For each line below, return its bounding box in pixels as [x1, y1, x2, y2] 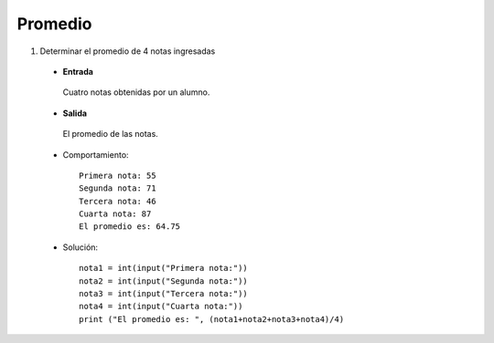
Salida [62, 108, 87, 119]
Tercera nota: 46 [79, 196, 156, 206]
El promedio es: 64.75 [79, 222, 181, 232]
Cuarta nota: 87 [79, 209, 152, 219]
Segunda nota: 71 [79, 183, 156, 193]
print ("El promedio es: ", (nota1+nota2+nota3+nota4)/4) [79, 314, 345, 324]
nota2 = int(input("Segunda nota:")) [79, 275, 249, 286]
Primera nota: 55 [79, 170, 156, 181]
